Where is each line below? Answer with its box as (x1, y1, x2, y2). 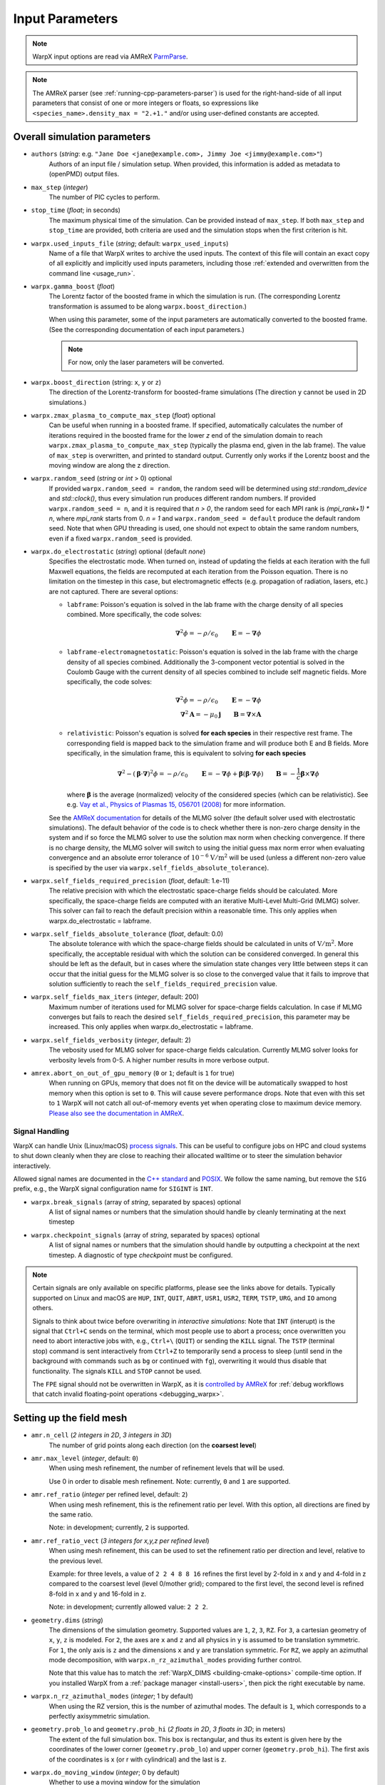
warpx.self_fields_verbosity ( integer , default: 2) (31, 1035, 192, 1044)
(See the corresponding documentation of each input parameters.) (48, 325, 245, 333)
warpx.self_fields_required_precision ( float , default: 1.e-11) (31, 877, 230, 885)
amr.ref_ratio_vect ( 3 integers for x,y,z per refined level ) (31, 1536, 210, 1545)
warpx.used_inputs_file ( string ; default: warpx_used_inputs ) (31, 239, 229, 248)
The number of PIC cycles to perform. (48, 193, 160, 201)
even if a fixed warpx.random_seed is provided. (48, 534, 192, 543)
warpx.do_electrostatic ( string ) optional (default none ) (31, 547, 206, 556)
